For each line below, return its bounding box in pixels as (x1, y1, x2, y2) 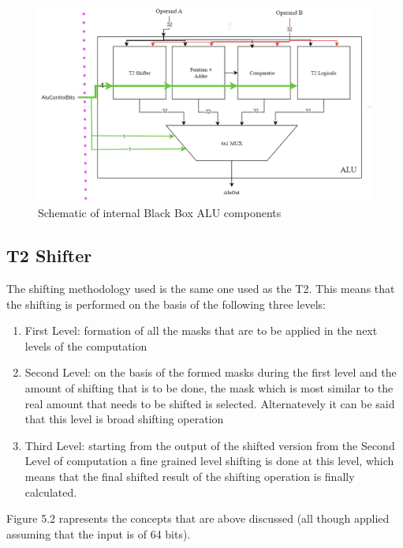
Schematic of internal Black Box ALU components (38, 205, 282, 221)
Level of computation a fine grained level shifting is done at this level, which (24, 452, 394, 469)
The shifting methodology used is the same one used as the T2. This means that (6, 280, 395, 296)
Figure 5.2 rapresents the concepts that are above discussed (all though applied (6, 510, 390, 527)
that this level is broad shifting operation (24, 411, 224, 427)
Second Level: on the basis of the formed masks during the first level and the (24, 364, 397, 381)
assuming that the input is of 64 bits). (6, 525, 191, 542)
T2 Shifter (6, 243, 92, 268)
